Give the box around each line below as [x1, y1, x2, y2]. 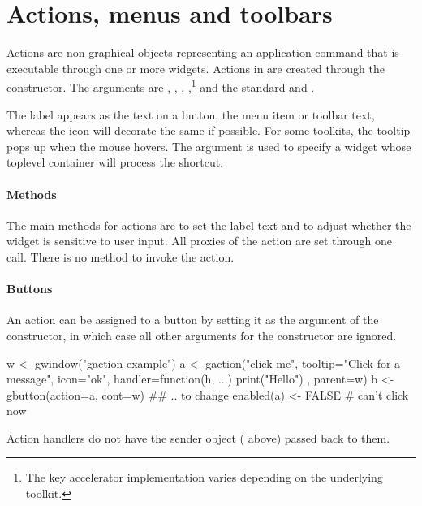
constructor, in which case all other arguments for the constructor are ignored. [6, 327, 397, 344]
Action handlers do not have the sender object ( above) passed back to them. [6, 429, 390, 446]
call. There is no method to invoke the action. [6, 248, 235, 265]
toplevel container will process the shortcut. [6, 154, 224, 171]
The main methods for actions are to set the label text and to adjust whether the [6, 216, 411, 233]
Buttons [6, 280, 53, 297]
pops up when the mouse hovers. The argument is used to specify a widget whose [6, 137, 411, 154]
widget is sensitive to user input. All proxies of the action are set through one [6, 232, 393, 249]
